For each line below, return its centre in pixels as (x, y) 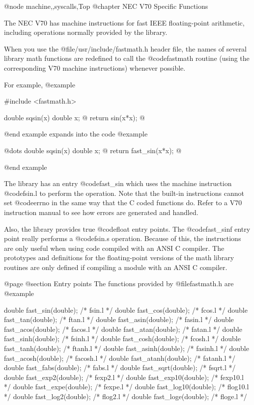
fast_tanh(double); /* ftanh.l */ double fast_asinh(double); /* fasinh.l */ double (127, 348)
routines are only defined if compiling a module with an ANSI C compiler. (116, 267)
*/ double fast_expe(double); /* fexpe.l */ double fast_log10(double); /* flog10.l (127, 387)
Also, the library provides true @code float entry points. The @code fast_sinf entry (127, 229)
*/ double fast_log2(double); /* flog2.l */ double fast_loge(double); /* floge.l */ (126, 396)
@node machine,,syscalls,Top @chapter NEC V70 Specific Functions (106, 6)
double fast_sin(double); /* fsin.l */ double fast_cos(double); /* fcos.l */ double (126, 310)
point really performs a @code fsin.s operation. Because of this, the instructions (123, 238)
